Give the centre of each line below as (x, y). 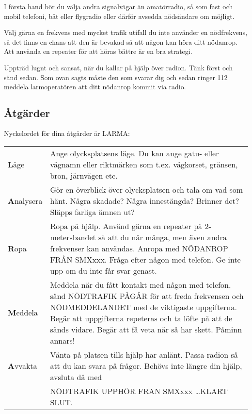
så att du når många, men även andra (163, 237)
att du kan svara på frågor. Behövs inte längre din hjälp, (146, 365)
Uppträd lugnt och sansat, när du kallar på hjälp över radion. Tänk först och (118, 67)
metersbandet (73, 237)
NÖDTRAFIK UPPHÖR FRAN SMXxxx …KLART (139, 391)
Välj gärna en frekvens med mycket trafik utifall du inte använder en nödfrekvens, (126, 32)
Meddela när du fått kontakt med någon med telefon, (141, 284)
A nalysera (25, 200)
